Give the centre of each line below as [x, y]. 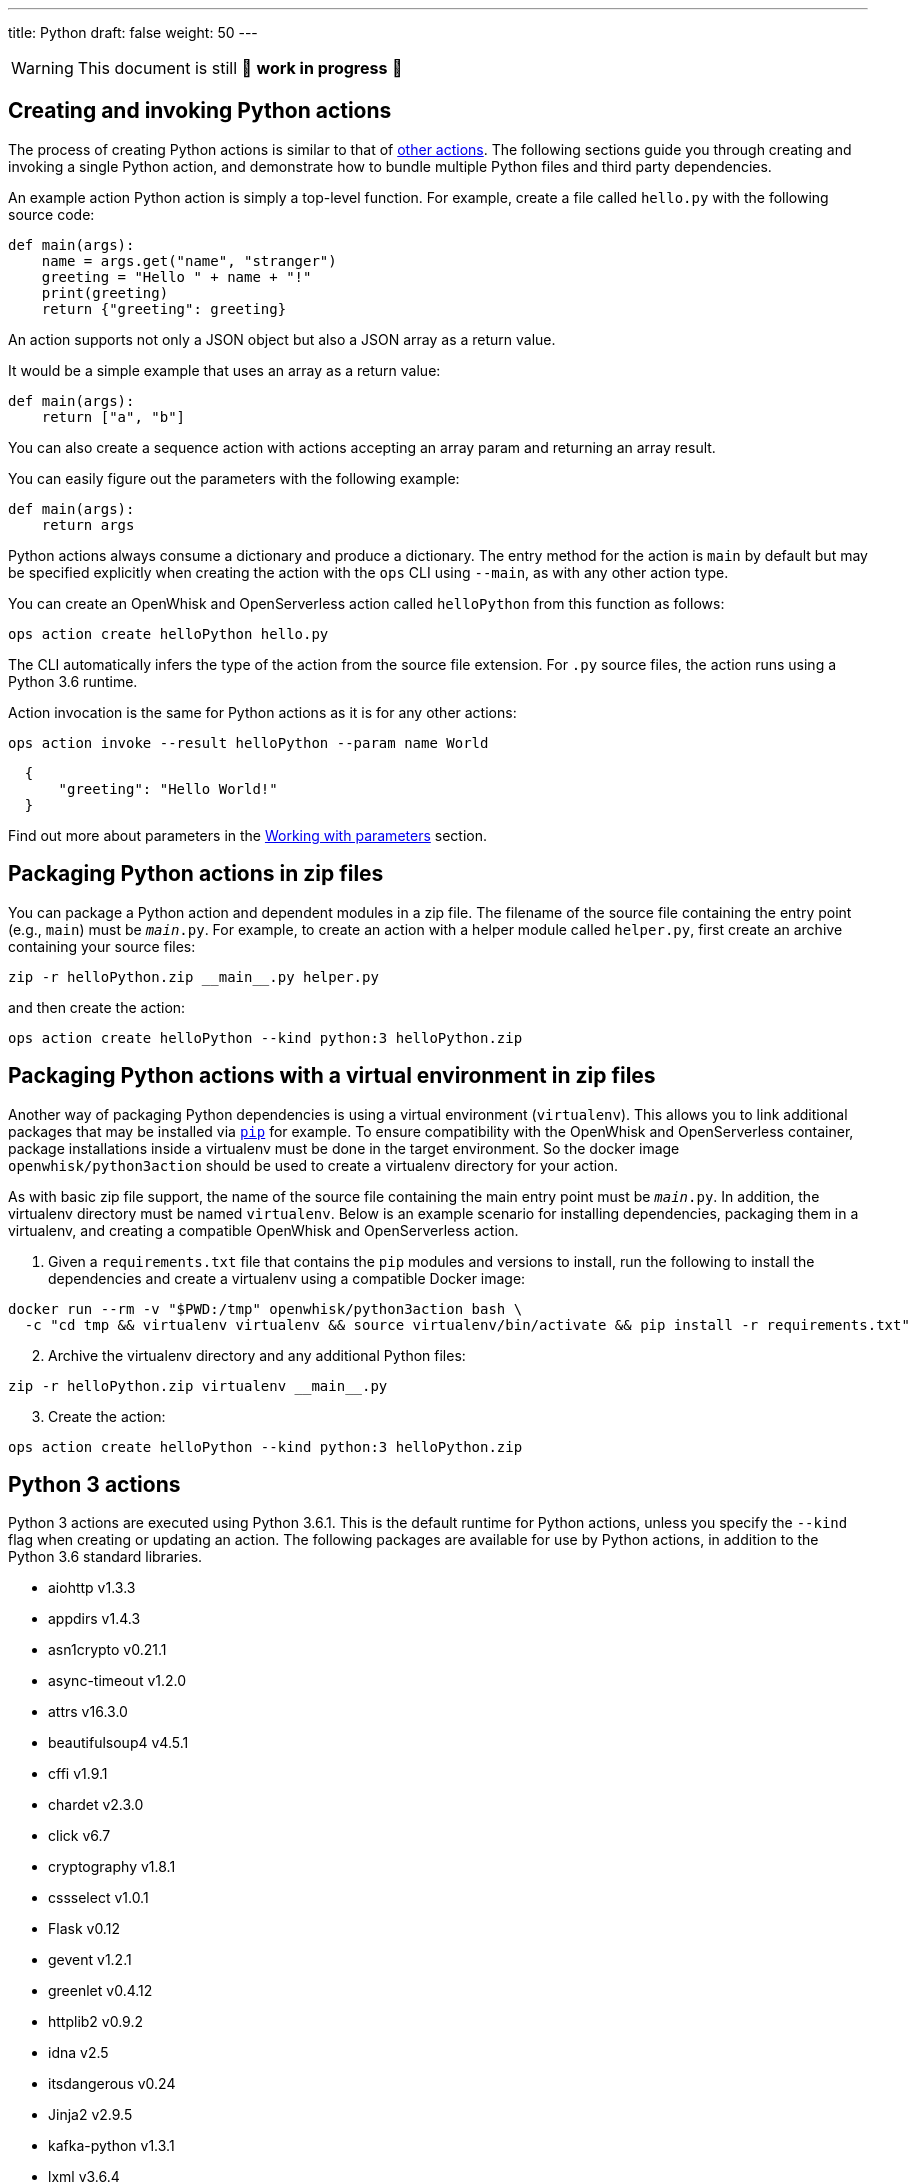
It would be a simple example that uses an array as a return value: [224, 370]
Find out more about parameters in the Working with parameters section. [247, 835]
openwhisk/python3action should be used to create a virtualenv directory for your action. [313, 1165]
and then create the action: [97, 1007]
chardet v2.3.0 [96, 1805]
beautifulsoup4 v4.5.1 [118, 1743]
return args [88, 524]
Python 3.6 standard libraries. [105, 1557]
